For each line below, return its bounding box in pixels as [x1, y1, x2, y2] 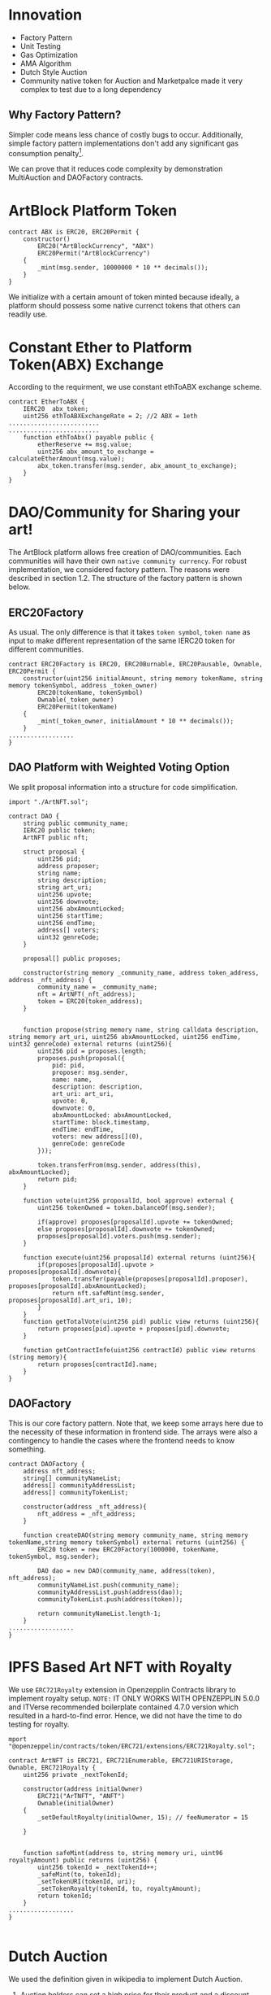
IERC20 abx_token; [23, 405, 89, 413]
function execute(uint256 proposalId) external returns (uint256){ [23, 1253, 256, 1262]
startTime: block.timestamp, [51, 1118, 151, 1126]
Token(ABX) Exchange [8, 356, 164, 373]
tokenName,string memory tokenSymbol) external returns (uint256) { [8, 1538, 245, 1547]
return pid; [37, 1175, 79, 1183]
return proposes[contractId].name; [37, 1360, 158, 1369]
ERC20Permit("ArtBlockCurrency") [37, 250, 151, 258]
